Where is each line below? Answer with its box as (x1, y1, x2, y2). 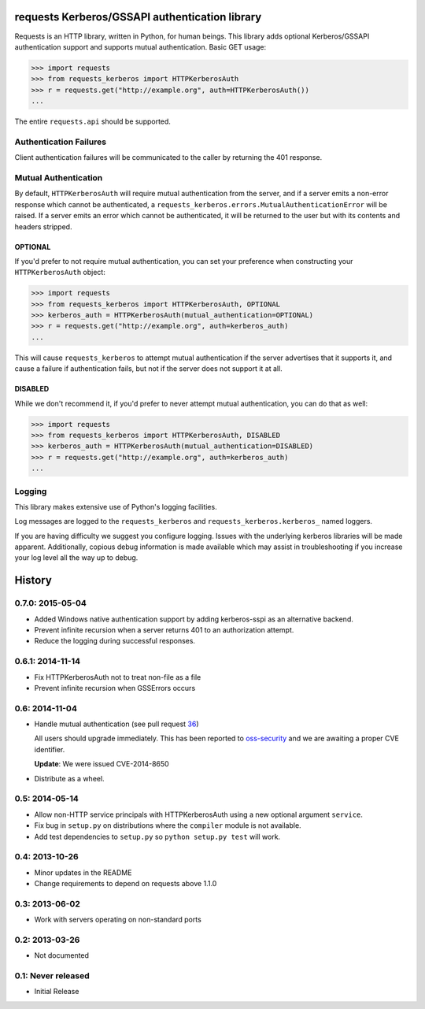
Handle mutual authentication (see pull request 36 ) (34, 719, 200, 729)
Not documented (34, 951, 90, 960)
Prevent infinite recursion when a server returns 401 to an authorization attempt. (34, 625, 294, 634)
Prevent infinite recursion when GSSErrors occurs (34, 683, 196, 692)
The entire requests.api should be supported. (14, 117, 171, 126)
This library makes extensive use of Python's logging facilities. (14, 502, 217, 511)
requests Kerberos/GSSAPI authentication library (14, 10, 262, 24)
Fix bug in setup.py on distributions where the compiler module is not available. (34, 821, 302, 830)
